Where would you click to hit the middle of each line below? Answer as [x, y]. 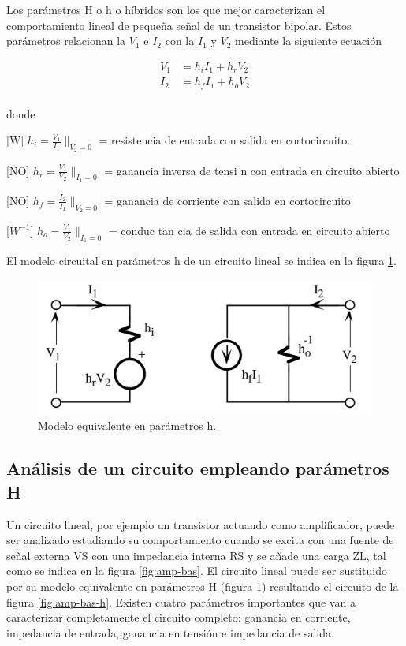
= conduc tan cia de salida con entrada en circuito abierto [249, 230]
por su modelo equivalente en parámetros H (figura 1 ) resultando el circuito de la [203, 586]
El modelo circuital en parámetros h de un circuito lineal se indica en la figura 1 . [201, 261]
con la [180, 41]
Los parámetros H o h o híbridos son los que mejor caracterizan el [166, 9]
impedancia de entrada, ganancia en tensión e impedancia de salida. [170, 632]
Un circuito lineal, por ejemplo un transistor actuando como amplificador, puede [201, 524]
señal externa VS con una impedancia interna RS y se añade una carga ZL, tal [196, 555]
